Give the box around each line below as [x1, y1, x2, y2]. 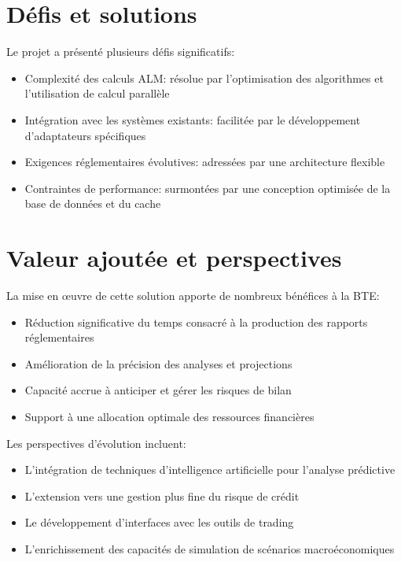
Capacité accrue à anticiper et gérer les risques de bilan [24, 382, 292, 398]
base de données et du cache [24, 195, 161, 212]
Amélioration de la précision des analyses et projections [24, 355, 292, 372]
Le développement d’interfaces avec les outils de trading [24, 514, 294, 531]
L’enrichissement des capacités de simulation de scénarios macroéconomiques [24, 540, 395, 556]
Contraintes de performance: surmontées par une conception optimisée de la [24, 179, 391, 196]
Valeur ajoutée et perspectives [6, 242, 342, 274]
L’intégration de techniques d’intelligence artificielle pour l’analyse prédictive [24, 461, 395, 478]
